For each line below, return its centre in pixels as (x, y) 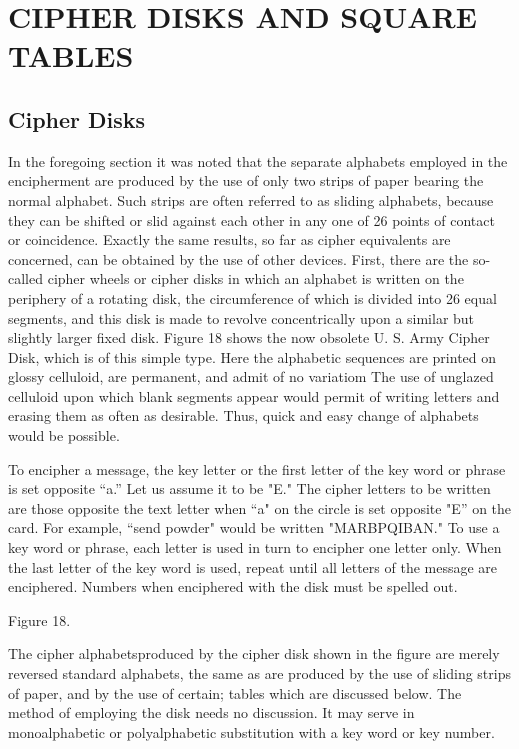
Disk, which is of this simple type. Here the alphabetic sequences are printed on (252, 356)
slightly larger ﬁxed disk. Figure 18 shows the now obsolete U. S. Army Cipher (249, 337)
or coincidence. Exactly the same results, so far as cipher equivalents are (229, 239)
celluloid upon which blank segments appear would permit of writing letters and (254, 395)
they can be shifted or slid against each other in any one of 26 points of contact (251, 219)
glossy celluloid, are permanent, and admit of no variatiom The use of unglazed (251, 376)
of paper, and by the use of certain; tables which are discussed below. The (235, 692)
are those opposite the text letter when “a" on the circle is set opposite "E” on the (260, 507)
